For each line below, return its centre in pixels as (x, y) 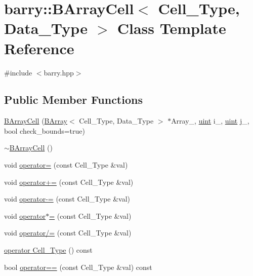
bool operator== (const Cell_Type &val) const (78, 267)
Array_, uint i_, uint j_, (210, 121)
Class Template (172, 28)
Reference (39, 48)
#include (18, 72)
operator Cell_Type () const (48, 250)
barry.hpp (59, 72)
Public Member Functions (73, 100)
